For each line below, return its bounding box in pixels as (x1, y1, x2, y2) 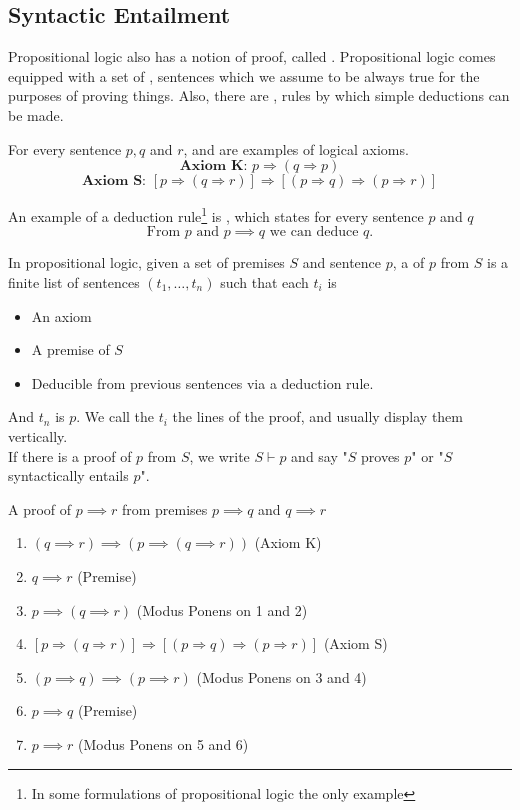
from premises (121, 498, 208, 519)
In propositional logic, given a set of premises (8, 252, 285, 273)
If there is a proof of (8, 445, 132, 466)
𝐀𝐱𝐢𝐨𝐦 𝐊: (179, 159, 248, 174)
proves (361, 445, 400, 466)
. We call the (76, 406, 155, 427)
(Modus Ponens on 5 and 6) (77, 733, 249, 754)
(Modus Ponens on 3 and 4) (196, 666, 367, 687)
